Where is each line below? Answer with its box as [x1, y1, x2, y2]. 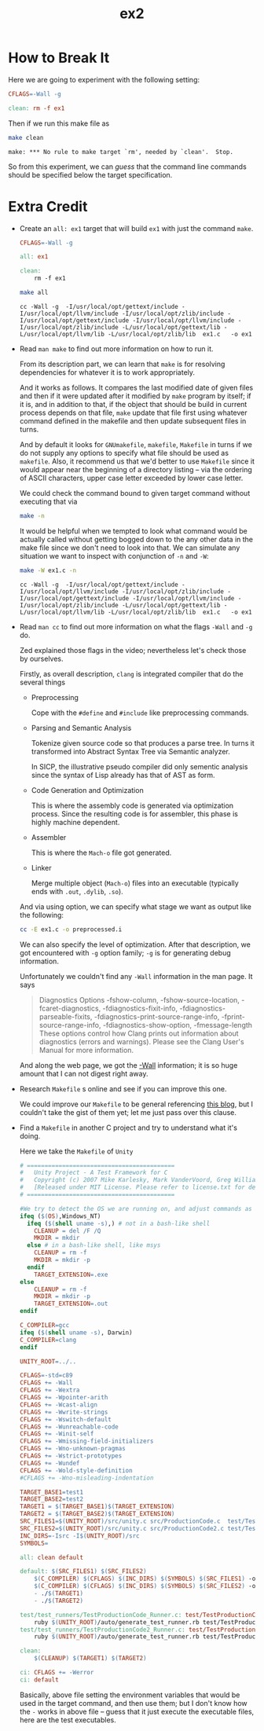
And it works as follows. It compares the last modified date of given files [19, 383, 254, 392]
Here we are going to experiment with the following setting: [8, 75, 200, 84]
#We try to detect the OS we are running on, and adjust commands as [19, 1205, 253, 1212]
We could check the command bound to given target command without [19, 488, 251, 497]
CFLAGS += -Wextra [19, 1386, 80, 1395]
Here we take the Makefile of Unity [19, 1146, 134, 1156]
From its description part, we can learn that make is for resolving [19, 359, 225, 369]
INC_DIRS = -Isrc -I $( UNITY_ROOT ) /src [19, 1531, 140, 1540]
